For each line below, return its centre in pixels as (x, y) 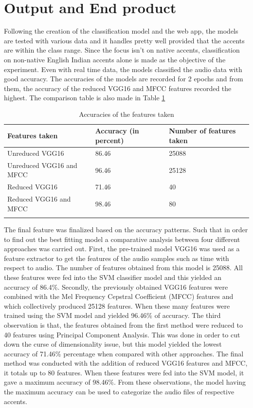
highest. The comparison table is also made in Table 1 (85, 98)
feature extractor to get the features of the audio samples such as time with (117, 258)
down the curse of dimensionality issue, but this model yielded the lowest (113, 344)
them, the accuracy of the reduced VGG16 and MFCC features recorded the (118, 88)
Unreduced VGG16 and (42, 165)
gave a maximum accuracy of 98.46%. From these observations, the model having (125, 382)
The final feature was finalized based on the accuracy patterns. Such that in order (126, 229)
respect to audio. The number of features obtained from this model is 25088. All (123, 268)
